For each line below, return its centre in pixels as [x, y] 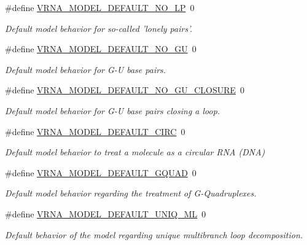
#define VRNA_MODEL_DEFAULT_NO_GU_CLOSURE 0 [125, 90]
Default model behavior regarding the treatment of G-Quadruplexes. [131, 193]
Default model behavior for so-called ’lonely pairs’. [99, 28]
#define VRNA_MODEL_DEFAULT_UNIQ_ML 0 [106, 213]
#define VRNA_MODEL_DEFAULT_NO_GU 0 [101, 49]
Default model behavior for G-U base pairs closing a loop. [113, 110]
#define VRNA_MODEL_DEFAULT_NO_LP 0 [100, 7]
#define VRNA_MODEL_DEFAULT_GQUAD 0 [101, 172]
